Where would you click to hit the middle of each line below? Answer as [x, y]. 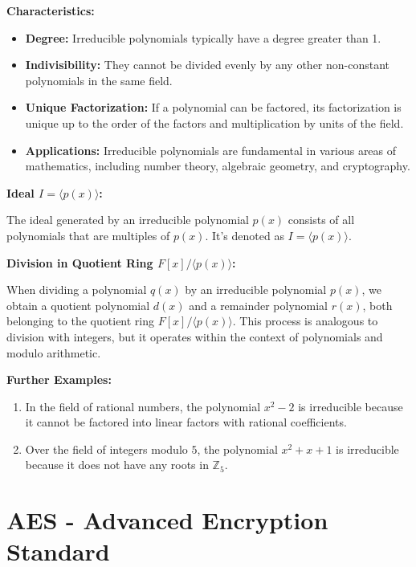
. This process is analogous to [305, 321]
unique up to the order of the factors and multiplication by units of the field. [214, 122]
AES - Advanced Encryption [167, 520]
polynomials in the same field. [99, 80]
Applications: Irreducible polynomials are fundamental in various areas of [211, 150]
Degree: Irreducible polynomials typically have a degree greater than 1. [203, 37]
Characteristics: [51, 10]
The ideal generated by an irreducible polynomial [128, 220]
